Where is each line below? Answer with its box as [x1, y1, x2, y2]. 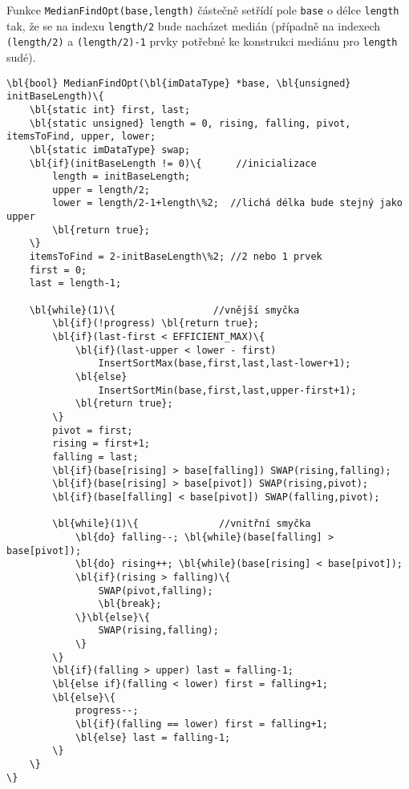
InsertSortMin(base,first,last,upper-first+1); [98, 384, 357, 396]
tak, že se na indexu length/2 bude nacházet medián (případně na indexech [6, 17, 381, 34]
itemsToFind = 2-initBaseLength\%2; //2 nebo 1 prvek [29, 251, 322, 263]
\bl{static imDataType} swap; [29, 144, 191, 156]
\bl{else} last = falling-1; [75, 731, 231, 743]
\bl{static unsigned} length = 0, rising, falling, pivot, [29, 117, 351, 129]
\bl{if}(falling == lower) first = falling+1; [75, 718, 328, 730]
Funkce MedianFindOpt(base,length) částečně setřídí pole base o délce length [6, 2, 399, 18]
